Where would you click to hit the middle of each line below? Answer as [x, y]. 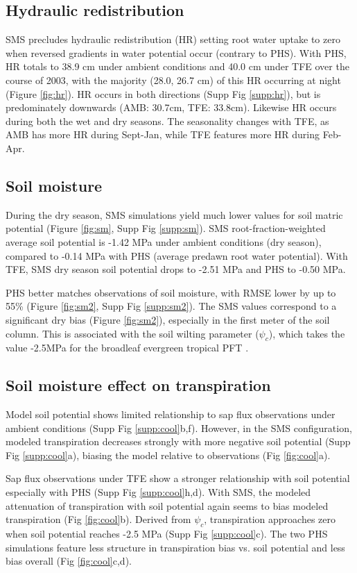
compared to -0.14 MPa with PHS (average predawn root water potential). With [177, 255]
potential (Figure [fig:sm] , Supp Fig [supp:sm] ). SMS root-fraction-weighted [166, 228]
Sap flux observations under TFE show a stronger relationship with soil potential [178, 478]
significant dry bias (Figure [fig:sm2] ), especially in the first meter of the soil [168, 319]
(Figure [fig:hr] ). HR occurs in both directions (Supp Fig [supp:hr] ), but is [163, 93]
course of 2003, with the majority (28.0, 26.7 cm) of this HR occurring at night [173, 80]
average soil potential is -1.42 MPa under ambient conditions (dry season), [164, 241]
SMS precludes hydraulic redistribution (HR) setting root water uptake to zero [173, 39]
